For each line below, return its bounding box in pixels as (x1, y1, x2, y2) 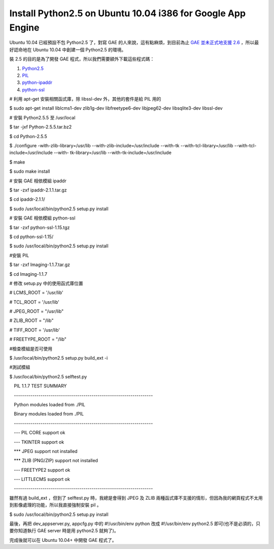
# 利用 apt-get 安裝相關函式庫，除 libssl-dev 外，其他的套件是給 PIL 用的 (9, 96, 161, 102)
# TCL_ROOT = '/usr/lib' (9, 299, 59, 305)
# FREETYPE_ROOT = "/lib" (9, 336, 67, 342)
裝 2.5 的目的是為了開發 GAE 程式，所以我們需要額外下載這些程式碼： (9, 56, 155, 62)
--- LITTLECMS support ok (13, 476, 71, 482)
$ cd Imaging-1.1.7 (9, 271, 48, 277)
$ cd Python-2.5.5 (9, 133, 48, 139)
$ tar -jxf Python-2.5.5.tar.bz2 (9, 124, 72, 130)
